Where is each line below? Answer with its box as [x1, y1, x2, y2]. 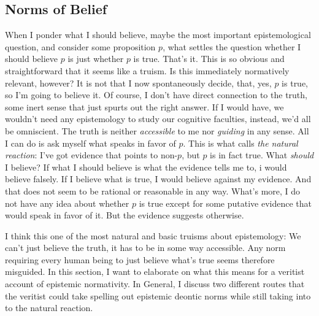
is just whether [67, 52, 124, 65]
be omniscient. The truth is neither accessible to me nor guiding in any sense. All [5, 124, 309, 137]
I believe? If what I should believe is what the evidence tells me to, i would [5, 160, 287, 173]
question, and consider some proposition [5, 40, 156, 53]
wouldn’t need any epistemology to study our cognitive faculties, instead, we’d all [5, 112, 311, 125]
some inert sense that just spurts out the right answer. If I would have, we [5, 100, 284, 113]
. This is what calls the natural [183, 136, 298, 149]
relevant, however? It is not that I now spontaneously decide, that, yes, [5, 76, 272, 89]
